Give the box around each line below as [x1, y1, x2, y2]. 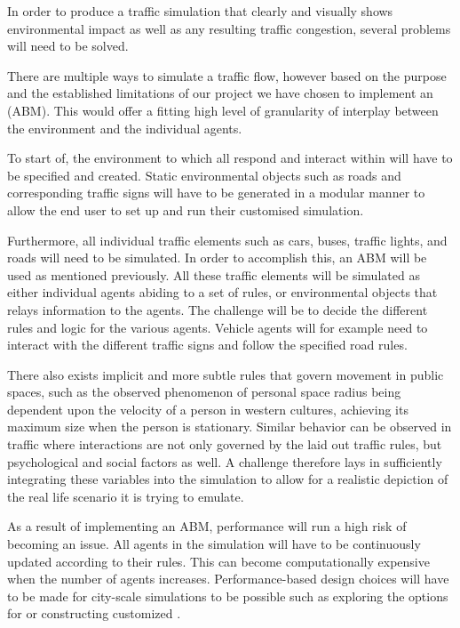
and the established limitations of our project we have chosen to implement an [7, 84, 433, 102]
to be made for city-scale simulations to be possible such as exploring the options [7, 586, 448, 605]
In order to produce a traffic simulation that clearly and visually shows [7, 2, 393, 20]
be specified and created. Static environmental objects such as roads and [7, 165, 401, 184]
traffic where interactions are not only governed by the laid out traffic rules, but [7, 435, 442, 454]
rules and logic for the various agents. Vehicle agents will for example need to [7, 318, 428, 336]
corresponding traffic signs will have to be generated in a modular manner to [7, 183, 425, 202]
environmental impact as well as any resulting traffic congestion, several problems [7, 19, 451, 37]
